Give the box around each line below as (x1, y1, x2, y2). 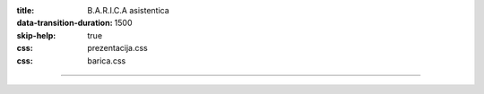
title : (16, 5, 35, 15)
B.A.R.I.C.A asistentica (87, 5, 169, 15)
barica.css (87, 55, 126, 66)
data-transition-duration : (16, 18, 113, 29)
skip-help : (16, 30, 56, 40)
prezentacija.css (87, 43, 148, 54)
